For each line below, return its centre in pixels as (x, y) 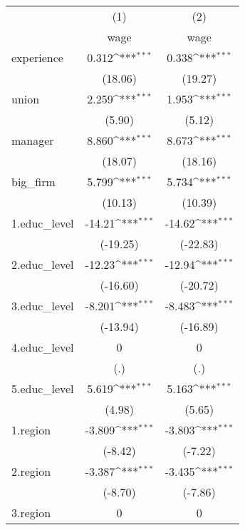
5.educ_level (43, 388)
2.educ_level (43, 264)
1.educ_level (43, 223)
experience (37, 57)
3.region (31, 513)
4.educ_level (43, 347)
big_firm (33, 182)
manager (33, 140)
